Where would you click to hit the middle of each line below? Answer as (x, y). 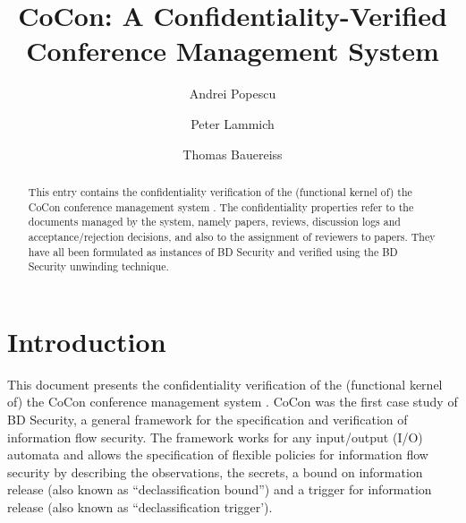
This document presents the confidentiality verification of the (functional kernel (225, 384)
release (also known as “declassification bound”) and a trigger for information (220, 489)
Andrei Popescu (233, 94)
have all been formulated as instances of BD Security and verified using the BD (213, 251)
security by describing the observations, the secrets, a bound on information (215, 472)
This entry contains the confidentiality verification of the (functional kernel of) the (220, 191)
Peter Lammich (233, 123)
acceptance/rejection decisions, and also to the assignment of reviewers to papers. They (232, 236)
